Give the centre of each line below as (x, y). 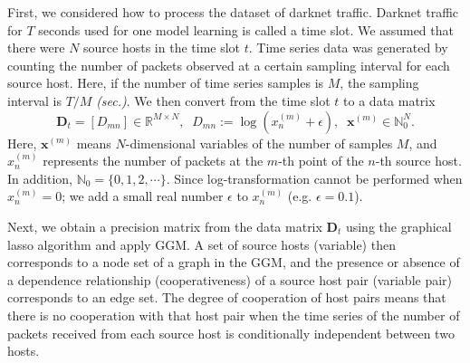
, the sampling (379, 83)
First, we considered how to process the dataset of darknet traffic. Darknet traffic (233, 12)
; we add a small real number (143, 196)
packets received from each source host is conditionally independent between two (231, 333)
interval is (35, 100)
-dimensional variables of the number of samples (259, 143)
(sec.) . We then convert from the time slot (213, 100)
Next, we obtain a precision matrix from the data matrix (165, 226)
